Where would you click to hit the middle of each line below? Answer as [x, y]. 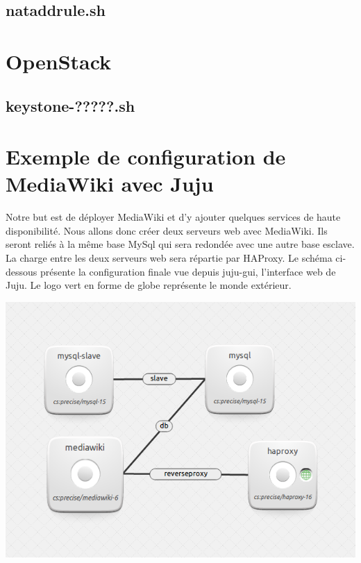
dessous [22, 271]
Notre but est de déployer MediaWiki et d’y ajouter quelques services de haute [173, 217]
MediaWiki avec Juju [110, 184]
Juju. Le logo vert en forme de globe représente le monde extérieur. [149, 285]
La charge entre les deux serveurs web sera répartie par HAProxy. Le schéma [169, 258]
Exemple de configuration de [146, 157]
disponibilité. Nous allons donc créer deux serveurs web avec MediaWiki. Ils [167, 230]
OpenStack [59, 61]
